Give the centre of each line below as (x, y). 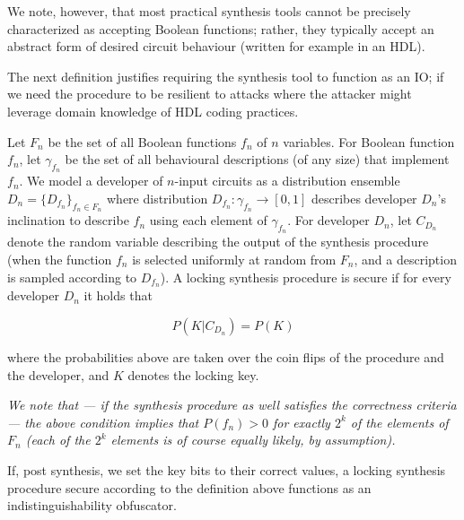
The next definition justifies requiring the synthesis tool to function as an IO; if (226, 76)
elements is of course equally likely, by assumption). (253, 440)
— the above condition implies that (103, 422)
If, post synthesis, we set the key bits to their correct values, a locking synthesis (227, 469)
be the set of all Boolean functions (142, 141)
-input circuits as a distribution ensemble (287, 181)
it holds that (118, 295)
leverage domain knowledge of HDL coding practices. (153, 111)
